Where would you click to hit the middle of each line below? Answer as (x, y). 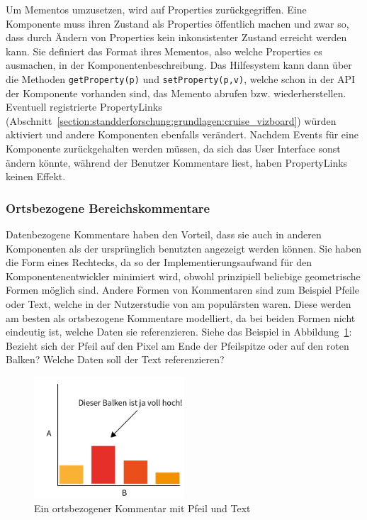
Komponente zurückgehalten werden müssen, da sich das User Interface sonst (173, 148)
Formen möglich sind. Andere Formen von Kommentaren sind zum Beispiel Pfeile (182, 290)
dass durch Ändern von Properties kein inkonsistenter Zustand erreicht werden (176, 37)
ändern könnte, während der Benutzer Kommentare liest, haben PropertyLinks (177, 162)
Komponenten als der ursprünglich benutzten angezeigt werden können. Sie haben (184, 248)
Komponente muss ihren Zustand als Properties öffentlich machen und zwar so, (177, 23)
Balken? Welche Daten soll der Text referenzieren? (115, 359)
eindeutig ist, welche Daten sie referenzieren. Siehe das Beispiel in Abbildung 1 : (179, 332)
